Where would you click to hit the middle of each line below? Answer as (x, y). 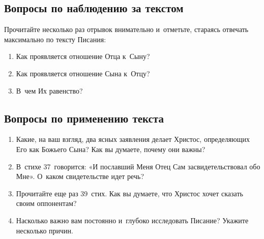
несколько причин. (45, 230)
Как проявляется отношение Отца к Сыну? (83, 56)
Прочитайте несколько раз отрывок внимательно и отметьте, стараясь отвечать (126, 29)
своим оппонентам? (46, 203)
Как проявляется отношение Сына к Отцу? (83, 73)
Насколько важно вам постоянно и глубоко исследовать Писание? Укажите (132, 220)
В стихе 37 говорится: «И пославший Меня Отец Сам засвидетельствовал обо (138, 166)
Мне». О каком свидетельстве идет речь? (80, 176)
